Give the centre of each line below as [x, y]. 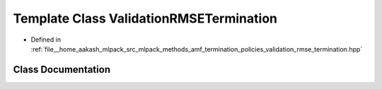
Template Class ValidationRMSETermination [145, 18]
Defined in [46, 40]
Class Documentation [62, 70]
